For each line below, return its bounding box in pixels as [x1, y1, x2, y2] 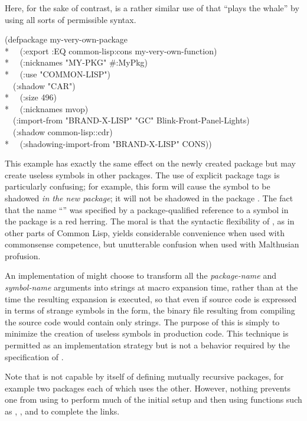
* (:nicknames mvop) [5, 102, 89, 115]
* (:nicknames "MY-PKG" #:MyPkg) [5, 56, 148, 68]
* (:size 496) [5, 91, 57, 103]
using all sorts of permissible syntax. [5, 13, 136, 25]
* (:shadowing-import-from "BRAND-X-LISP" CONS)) [5, 137, 212, 149]
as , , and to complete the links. [5, 405, 120, 417]
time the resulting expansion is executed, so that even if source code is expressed [5, 292, 297, 305]
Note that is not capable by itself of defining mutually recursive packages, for [5, 370, 284, 383]
